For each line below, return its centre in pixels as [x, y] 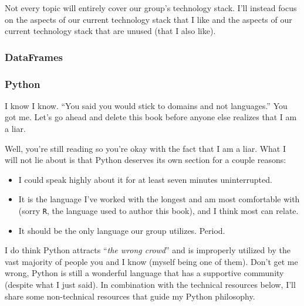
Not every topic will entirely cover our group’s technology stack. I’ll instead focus [151, 8]
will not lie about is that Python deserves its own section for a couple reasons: [146, 160]
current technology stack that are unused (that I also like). [110, 31]
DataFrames [34, 57]
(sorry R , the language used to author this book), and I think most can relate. [158, 210]
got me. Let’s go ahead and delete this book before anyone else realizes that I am [151, 117]
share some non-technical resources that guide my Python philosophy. [130, 296]
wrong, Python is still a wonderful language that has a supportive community [144, 273]
